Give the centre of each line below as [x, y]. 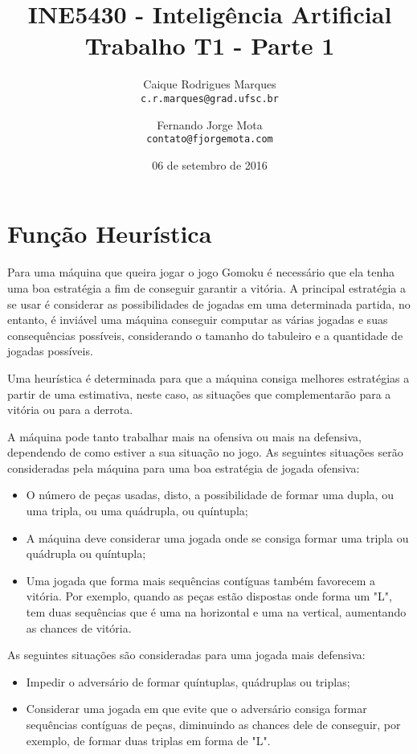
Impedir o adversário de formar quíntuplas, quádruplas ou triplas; [188, 681]
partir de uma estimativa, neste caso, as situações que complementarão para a [199, 393]
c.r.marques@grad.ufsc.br [210, 98]
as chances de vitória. [79, 627]
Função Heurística [110, 234]
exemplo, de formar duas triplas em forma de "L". [148, 740]
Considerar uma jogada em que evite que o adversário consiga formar [196, 709]
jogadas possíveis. [50, 351]
